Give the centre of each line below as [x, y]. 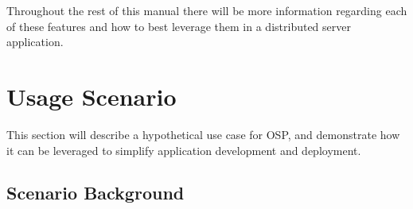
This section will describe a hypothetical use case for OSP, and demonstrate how [203, 134]
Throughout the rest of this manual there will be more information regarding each [207, 10]
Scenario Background [95, 193]
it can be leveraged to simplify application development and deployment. [184, 150]
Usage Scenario [92, 96]
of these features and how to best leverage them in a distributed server [179, 26]
